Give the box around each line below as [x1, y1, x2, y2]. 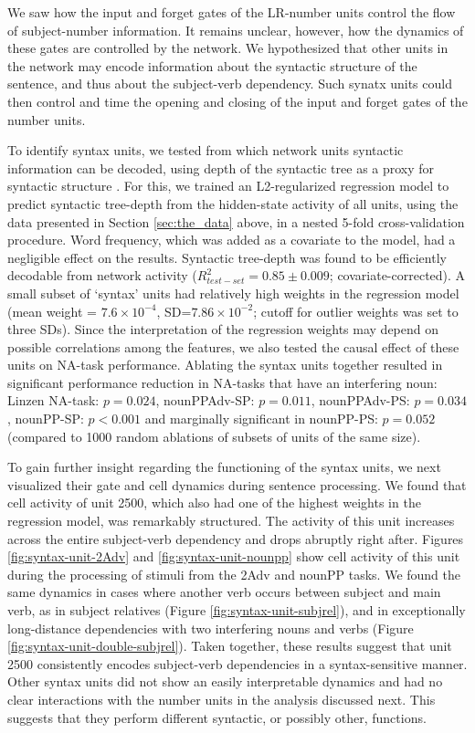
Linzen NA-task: [7, 391, 100, 410]
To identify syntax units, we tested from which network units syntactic [7, 141, 404, 160]
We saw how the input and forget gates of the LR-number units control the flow [7, 3, 456, 21]
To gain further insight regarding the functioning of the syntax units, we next [7, 457, 441, 476]
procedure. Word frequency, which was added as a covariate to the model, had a [7, 230, 456, 249]
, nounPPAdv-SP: [155, 391, 255, 410]
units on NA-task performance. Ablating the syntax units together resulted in [7, 355, 443, 374]
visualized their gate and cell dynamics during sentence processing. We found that [7, 475, 467, 494]
